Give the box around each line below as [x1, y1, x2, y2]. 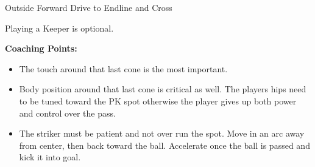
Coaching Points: [5, 42, 77, 55]
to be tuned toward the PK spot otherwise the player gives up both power [19, 94, 297, 107]
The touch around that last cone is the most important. [19, 62, 228, 75]
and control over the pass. [19, 106, 116, 119]
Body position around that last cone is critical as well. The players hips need [19, 83, 306, 95]
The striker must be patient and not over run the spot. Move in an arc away [19, 127, 305, 140]
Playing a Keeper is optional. [5, 21, 114, 34]
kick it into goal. [19, 151, 81, 163]
